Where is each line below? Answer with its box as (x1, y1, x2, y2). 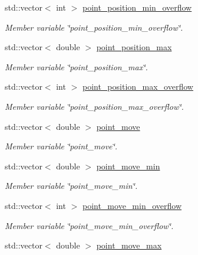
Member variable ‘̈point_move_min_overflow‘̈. (5, 219, 174, 231)
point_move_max (96, 239, 162, 251)
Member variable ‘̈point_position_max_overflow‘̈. (5, 100, 184, 112)
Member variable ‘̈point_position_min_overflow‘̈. (5, 21, 183, 33)
